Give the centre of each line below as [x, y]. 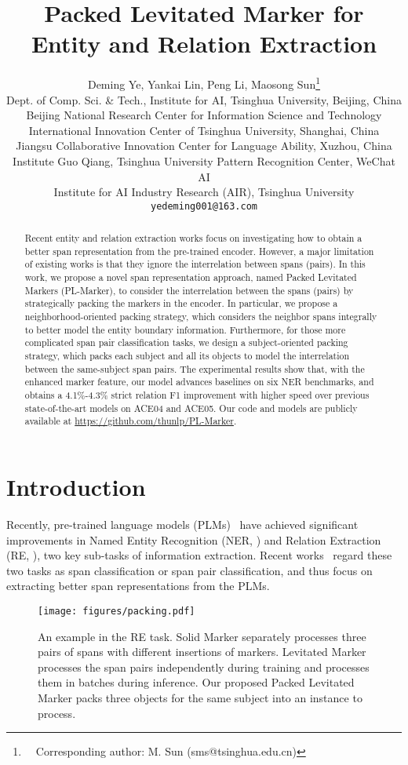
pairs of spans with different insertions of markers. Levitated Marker [202, 652]
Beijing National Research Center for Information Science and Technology [204, 115]
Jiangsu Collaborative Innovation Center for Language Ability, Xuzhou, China [204, 146]
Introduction [76, 487]
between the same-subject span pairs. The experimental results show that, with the [195, 368]
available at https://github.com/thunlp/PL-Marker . [131, 421]
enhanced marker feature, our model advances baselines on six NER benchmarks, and [199, 382]
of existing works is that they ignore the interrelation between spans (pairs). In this [195, 264]
